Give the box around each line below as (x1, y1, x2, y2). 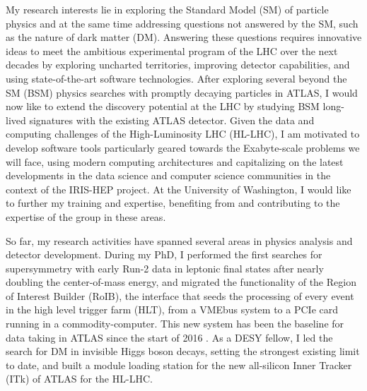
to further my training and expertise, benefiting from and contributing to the (6, 195, 340, 210)
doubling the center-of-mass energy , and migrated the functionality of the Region (6, 275, 356, 289)
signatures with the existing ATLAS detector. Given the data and (29, 112, 315, 127)
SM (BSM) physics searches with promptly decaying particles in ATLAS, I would (6, 85, 358, 100)
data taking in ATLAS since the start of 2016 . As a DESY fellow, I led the (6, 330, 333, 344)
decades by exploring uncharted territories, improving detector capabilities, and (6, 57, 350, 72)
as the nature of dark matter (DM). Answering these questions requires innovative (6, 30, 362, 44)
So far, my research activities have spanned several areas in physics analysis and (6, 233, 353, 248)
